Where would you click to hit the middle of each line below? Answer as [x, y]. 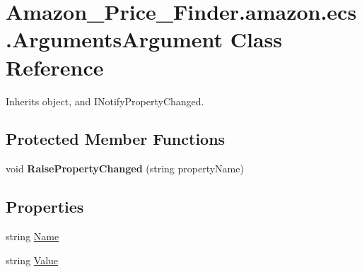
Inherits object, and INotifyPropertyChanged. [105, 101]
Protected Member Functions [116, 139]
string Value [32, 260]
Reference [55, 67]
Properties [45, 207]
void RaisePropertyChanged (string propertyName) [125, 168]
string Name [33, 236]
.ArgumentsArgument [115, 39]
